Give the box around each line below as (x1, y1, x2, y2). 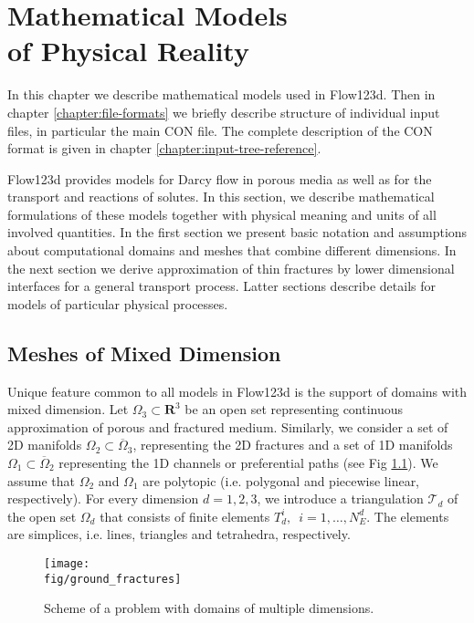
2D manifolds (7, 435, 82, 454)
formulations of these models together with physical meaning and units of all (7, 204, 437, 223)
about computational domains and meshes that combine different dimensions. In (7, 241, 457, 260)
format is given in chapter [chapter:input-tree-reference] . (7, 139, 321, 158)
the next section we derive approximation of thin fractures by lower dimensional (7, 258, 455, 277)
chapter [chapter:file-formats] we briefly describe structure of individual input (7, 102, 440, 121)
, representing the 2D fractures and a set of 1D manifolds (132, 435, 453, 454)
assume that (7, 471, 76, 490)
